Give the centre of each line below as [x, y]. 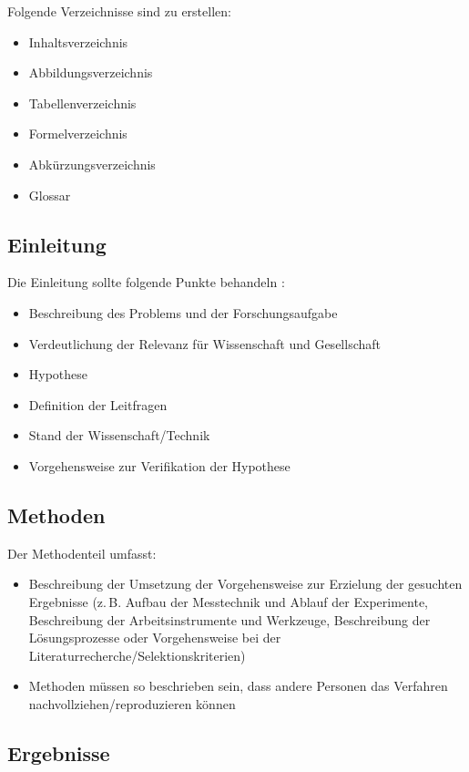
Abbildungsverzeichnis [91, 72]
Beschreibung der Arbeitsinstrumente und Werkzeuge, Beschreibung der [229, 619]
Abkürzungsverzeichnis [92, 164]
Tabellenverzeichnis [82, 103]
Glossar [50, 195]
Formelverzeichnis [78, 134]
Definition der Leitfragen [98, 404]
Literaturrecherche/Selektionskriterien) [137, 655]
